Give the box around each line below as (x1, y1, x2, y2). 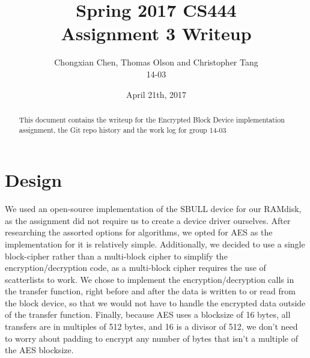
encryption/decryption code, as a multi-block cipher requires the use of (5, 261, 266, 274)
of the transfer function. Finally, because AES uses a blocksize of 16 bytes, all (5, 308, 291, 321)
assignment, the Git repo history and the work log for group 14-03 (19, 124, 226, 135)
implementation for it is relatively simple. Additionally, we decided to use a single (5, 237, 305, 250)
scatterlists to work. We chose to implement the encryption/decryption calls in (5, 273, 294, 285)
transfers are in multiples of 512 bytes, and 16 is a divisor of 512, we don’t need (5, 320, 298, 333)
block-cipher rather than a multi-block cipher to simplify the (5, 249, 228, 262)
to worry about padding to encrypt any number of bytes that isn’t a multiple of (5, 332, 299, 344)
